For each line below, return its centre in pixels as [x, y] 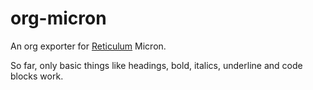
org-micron [58, 18]
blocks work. [37, 76]
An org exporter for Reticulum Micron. [88, 46]
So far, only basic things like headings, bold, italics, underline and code [156, 65]
